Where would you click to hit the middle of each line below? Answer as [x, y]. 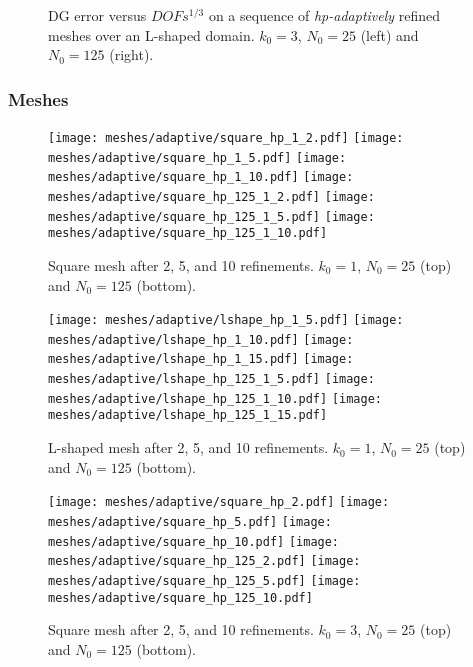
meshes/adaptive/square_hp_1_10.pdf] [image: [201, 177]
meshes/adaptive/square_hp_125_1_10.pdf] [188, 233]
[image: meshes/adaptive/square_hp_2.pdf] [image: [219, 502]
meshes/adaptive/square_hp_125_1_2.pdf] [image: [211, 196]
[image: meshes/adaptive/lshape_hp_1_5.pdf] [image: [226, 320]
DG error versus [97, 15]
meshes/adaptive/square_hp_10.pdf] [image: [194, 541]
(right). [131, 54]
